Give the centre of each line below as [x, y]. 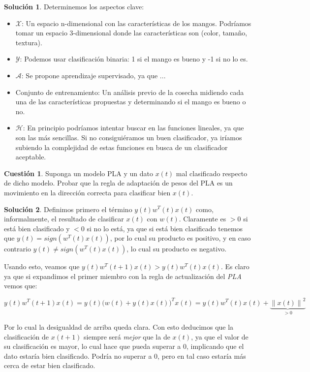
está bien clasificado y [37, 228]
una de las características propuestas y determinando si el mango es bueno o [131, 102]
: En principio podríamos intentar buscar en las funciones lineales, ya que [133, 128]
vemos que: [21, 286]
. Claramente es [202, 219]
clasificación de [27, 336]
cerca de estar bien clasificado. [50, 365]
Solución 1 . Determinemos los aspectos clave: [74, 6]
